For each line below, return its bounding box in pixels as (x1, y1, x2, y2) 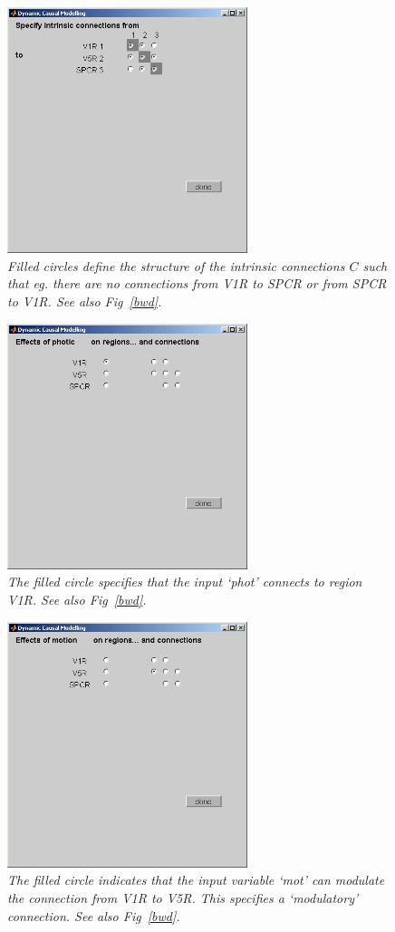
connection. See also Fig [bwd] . (7, 906, 180, 925)
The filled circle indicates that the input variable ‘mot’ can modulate (7, 870, 385, 889)
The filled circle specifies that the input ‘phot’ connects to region (7, 572, 362, 591)
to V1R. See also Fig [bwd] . (7, 291, 162, 310)
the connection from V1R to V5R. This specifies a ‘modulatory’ (7, 888, 359, 907)
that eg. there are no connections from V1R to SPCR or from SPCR (7, 274, 387, 293)
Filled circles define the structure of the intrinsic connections (7, 256, 345, 275)
